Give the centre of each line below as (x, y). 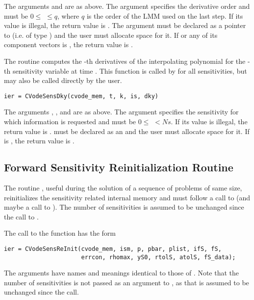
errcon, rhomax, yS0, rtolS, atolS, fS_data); (158, 257)
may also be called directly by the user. (63, 80)
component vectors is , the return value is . (68, 44)
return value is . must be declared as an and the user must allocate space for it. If (127, 131)
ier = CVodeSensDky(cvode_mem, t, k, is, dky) (81, 96)
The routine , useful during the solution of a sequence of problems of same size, (123, 187)
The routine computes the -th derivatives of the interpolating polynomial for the (125, 61)
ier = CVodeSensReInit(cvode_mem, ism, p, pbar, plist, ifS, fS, (113, 249)
